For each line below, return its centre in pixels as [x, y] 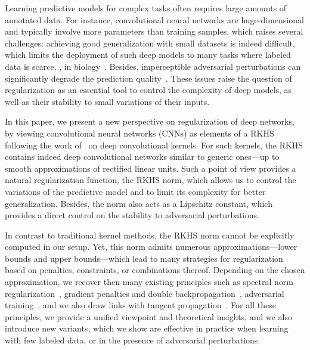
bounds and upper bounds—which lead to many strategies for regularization [144, 258]
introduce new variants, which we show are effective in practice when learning [147, 328]
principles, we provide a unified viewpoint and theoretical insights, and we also [148, 316]
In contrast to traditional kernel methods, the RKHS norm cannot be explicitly [150, 235]
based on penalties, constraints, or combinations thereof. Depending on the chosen [155, 270]
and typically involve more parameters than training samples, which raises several [154, 31]
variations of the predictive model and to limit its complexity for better [135, 191]
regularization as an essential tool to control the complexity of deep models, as [148, 90]
